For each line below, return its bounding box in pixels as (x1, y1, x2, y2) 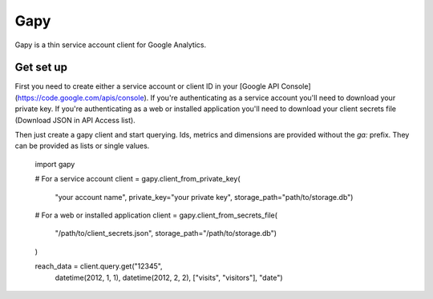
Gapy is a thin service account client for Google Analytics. (14, 40, 207, 50)
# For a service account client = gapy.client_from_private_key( (34, 174, 241, 184)
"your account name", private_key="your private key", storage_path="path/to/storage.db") (55, 192, 354, 201)
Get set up (14, 61, 68, 74)
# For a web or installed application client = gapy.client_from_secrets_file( (34, 210, 278, 220)
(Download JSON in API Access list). (14, 115, 136, 125)
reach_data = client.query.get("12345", (34, 261, 164, 271)
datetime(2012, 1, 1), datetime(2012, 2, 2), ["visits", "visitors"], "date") (55, 273, 284, 282)
